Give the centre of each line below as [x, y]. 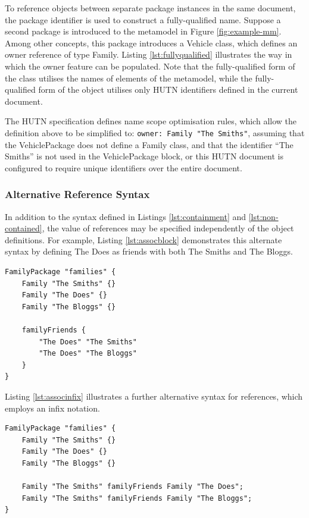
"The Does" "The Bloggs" [88, 354]
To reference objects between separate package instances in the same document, [150, 8]
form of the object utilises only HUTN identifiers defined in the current [168, 90]
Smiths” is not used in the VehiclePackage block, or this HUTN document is [144, 156]
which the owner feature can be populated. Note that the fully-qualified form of [150, 66]
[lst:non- [263, 216]
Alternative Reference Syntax [77, 194]
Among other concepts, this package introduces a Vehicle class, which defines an [151, 43]
